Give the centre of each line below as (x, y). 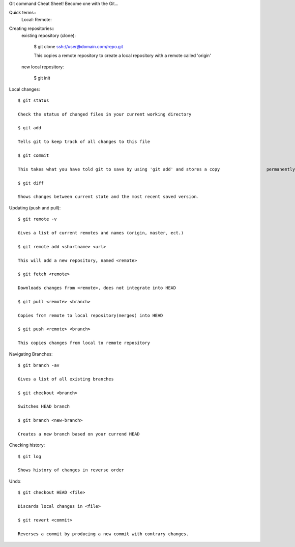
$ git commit (33, 156)
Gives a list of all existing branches (66, 379)
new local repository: (43, 67)
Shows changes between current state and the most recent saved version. (109, 197)
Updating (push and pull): (35, 208)
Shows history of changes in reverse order (71, 470)
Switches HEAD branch (44, 406)
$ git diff (31, 183)
